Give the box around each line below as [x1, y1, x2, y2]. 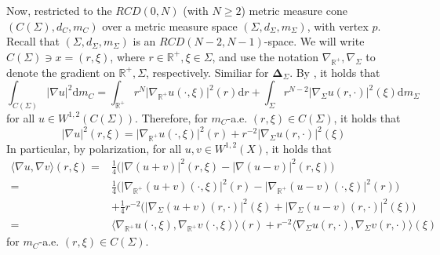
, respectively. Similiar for [146, 64, 269, 80]
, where [110, 48, 145, 64]
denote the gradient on [6, 64, 115, 80]
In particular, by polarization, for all [6, 140, 182, 156]
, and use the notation [212, 48, 318, 64]
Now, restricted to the [6, 2, 112, 18]
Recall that [6, 33, 60, 49]
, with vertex [307, 17, 369, 34]
